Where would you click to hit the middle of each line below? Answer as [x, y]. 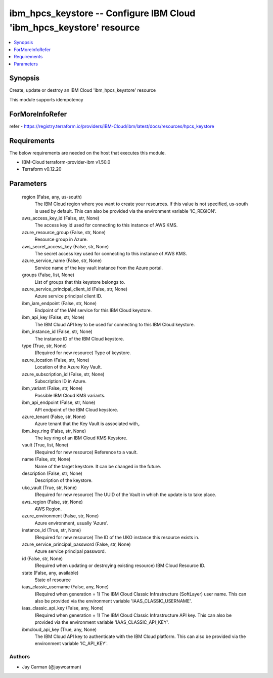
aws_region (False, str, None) [52, 502]
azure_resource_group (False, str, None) [64, 232]
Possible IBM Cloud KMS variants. [70, 395]
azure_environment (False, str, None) [60, 516]
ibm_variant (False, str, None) [52, 388]
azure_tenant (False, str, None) [54, 417]
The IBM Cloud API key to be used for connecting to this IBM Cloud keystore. [115, 324]
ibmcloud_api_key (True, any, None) [59, 629]
